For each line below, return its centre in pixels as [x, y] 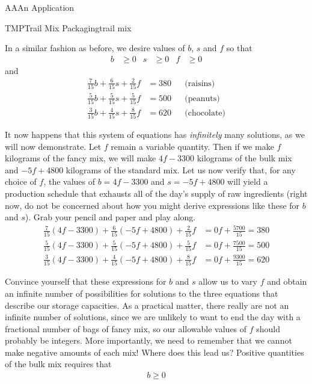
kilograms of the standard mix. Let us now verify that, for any [181, 169]
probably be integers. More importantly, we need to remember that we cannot [148, 340]
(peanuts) [202, 98]
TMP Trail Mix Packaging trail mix [68, 27]
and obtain [287, 281]
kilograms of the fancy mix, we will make [81, 158]
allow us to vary [228, 281]
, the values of [69, 181]
